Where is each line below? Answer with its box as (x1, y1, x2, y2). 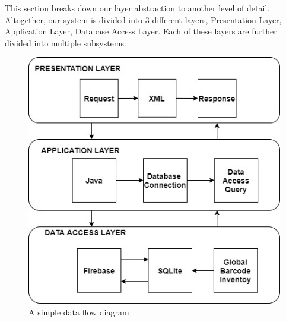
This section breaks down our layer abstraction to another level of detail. (5, 2, 270, 14)
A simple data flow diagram (28, 305, 129, 318)
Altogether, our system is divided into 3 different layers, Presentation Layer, (5, 13, 282, 26)
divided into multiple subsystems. (5, 36, 126, 49)
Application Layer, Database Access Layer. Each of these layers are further (5, 25, 277, 37)
